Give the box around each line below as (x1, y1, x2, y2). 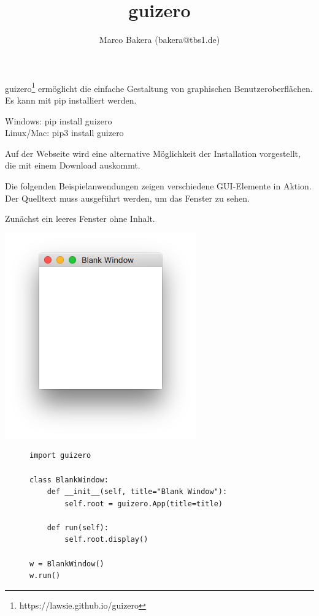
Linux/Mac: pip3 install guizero (5, 126, 124, 139)
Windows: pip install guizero (5, 114, 112, 127)
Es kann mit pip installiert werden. (5, 93, 137, 106)
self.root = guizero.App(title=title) (64, 499, 223, 508)
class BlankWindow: (29, 475, 109, 484)
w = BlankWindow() (29, 559, 104, 568)
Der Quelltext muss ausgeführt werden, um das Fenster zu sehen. (5, 191, 250, 204)
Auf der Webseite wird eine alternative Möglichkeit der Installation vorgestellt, (5, 146, 301, 159)
